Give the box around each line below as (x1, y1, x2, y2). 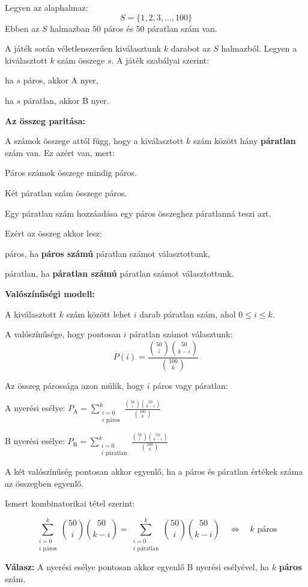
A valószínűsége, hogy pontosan (5, 328, 121, 340)
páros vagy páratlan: (152, 379, 228, 391)
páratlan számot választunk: (129, 328, 233, 340)
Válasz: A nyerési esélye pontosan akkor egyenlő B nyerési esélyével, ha (5, 561, 270, 573)
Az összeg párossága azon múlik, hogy (5, 379, 145, 391)
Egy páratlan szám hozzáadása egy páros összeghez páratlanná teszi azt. (5, 206, 271, 219)
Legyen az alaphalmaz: (5, 1, 88, 13)
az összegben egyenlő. (5, 477, 84, 489)
